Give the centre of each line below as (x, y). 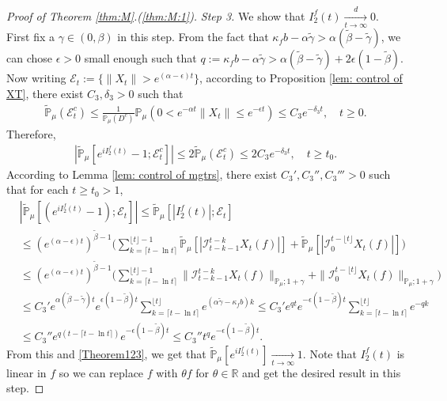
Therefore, (31, 134)
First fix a (30, 37)
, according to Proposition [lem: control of (301, 78)
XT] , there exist (45, 93)
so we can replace (101, 372)
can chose (30, 58)
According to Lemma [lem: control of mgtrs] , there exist (142, 174)
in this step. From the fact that (193, 37)
